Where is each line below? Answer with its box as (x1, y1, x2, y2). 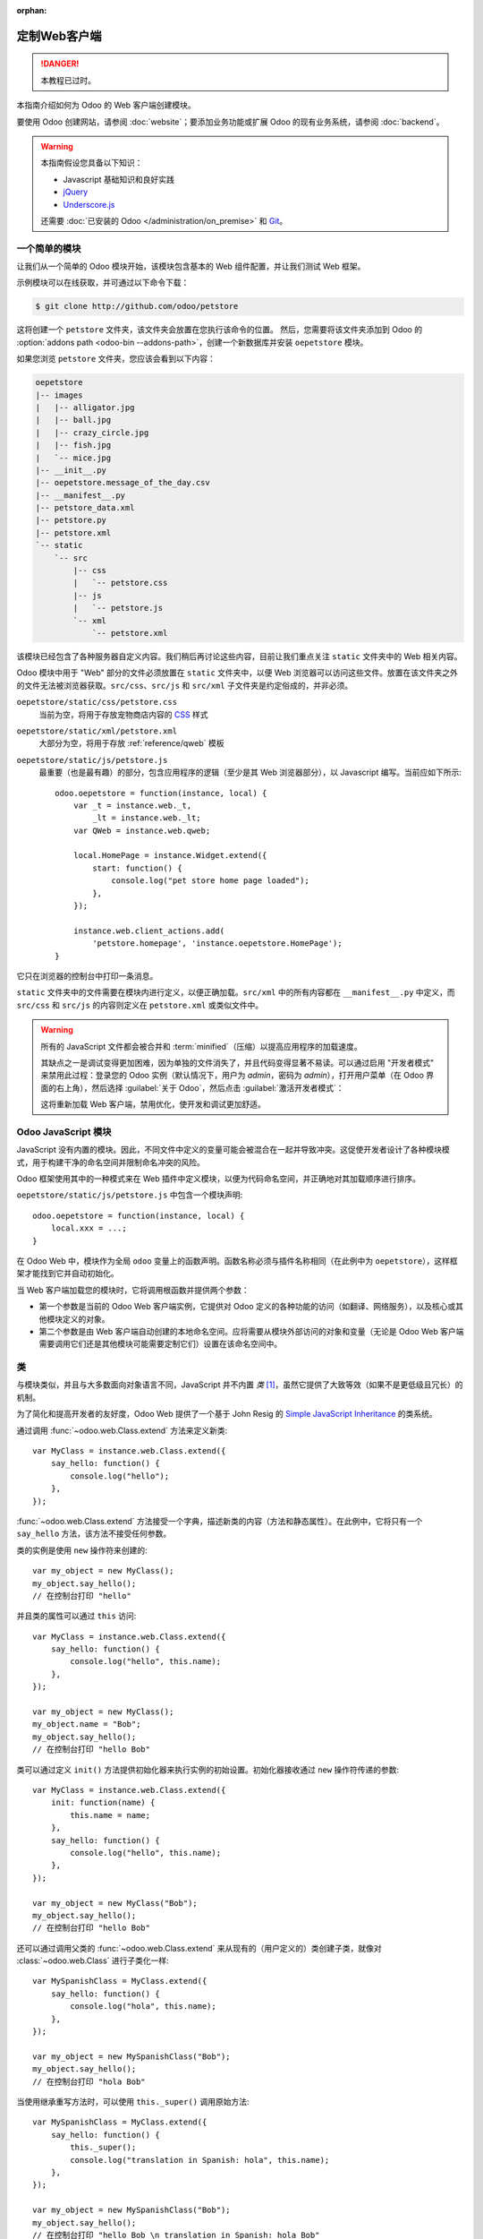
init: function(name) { (50, 1797, 156, 1808)
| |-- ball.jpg (35, 415, 112, 425)
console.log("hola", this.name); (70, 2002, 216, 2012)
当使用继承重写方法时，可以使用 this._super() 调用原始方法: (16, 2096, 250, 2106)
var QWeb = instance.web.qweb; (72, 825, 211, 836)
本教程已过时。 (40, 74, 96, 85)
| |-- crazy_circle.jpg (35, 427, 149, 438)
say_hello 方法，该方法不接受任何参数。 (16, 1528, 172, 1540)
